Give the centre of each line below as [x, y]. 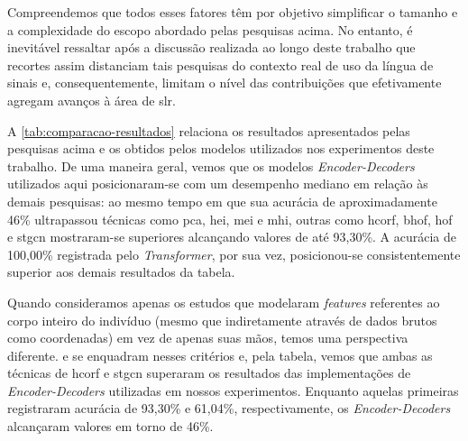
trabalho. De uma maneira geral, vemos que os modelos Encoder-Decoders [211, 165]
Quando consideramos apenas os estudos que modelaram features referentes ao [224, 302]
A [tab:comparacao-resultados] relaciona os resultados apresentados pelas [209, 130]
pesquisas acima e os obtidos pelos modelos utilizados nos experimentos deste [221, 148]
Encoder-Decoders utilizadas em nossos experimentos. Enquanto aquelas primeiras [233, 390]
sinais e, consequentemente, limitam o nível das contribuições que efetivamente [225, 83]
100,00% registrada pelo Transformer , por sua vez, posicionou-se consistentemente [234, 254]
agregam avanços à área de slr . [92, 100]
